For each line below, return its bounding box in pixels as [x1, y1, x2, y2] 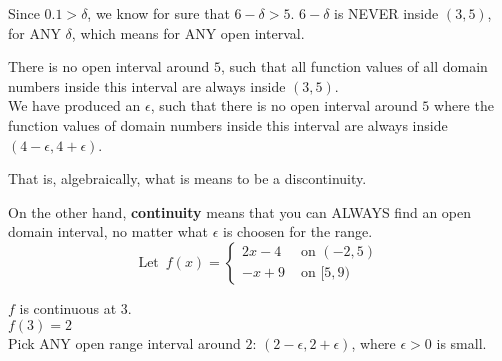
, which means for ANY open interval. [71, 22, 305, 43]
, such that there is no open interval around [150, 95, 418, 116]
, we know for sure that [87, 3, 230, 23]
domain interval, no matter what [8, 221, 208, 242]
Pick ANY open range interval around [8, 332, 241, 353]
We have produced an [8, 95, 141, 116]
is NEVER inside [334, 3, 439, 23]
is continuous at [19, 297, 117, 318]
